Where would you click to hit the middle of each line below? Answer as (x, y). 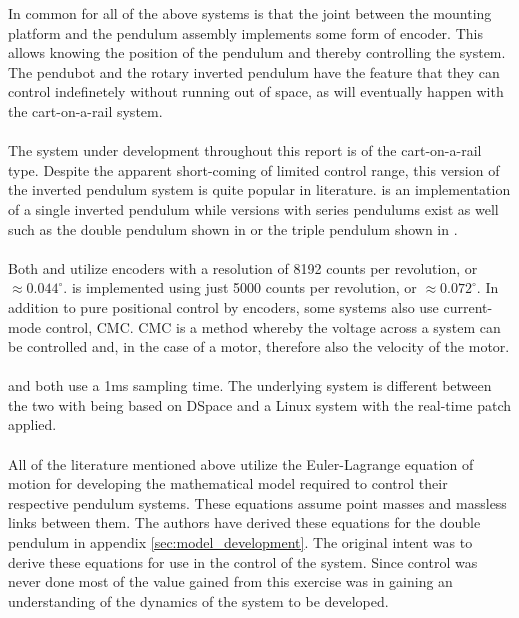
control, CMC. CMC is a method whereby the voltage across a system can (273, 326)
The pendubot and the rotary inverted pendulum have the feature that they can (254, 71)
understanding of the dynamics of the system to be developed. (198, 600)
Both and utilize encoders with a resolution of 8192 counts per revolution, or (243, 267)
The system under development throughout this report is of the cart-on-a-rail (245, 150)
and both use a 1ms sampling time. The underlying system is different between (250, 385)
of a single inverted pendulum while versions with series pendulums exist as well (253, 208)
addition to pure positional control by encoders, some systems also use (223, 306)
